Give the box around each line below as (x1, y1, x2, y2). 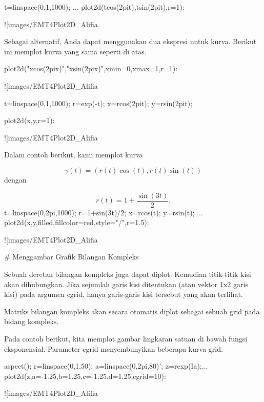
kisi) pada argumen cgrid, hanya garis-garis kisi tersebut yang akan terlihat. (4, 289, 243, 299)
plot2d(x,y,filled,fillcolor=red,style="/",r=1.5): (4, 217, 149, 228)
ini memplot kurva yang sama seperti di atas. (4, 46, 147, 56)
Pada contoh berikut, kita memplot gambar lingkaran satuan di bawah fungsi (4, 333, 248, 344)
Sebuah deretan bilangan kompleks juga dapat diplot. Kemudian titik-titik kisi (4, 268, 251, 279)
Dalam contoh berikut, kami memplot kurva (4, 149, 143, 160)
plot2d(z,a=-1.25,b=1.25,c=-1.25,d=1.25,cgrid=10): (4, 370, 166, 381)
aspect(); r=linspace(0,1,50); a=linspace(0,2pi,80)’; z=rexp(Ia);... (4, 360, 208, 371)
